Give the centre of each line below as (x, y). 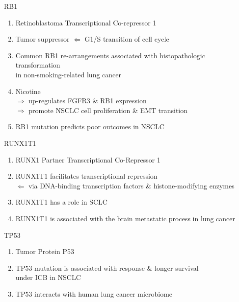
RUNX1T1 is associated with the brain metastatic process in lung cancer (125, 218)
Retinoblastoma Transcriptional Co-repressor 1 (86, 22)
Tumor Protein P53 (45, 251)
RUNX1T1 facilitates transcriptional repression (86, 176)
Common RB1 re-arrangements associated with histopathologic (110, 55)
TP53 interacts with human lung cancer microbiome (94, 293)
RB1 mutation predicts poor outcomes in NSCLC (90, 127)
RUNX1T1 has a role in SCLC (61, 202)
